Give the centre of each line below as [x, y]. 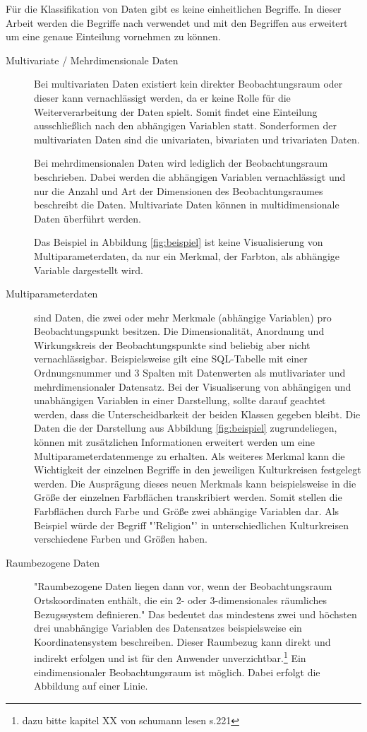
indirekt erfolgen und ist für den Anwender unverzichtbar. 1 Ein [170, 657]
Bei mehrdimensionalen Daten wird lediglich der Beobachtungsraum [181, 163]
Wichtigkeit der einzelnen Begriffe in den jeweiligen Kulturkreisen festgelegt [198, 470]
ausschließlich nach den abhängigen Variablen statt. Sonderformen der [185, 125]
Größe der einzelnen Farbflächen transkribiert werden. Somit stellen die [188, 497]
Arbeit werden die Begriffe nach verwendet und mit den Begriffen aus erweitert [177, 22]
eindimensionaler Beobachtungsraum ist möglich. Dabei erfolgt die [177, 672]
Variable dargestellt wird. [89, 270]
